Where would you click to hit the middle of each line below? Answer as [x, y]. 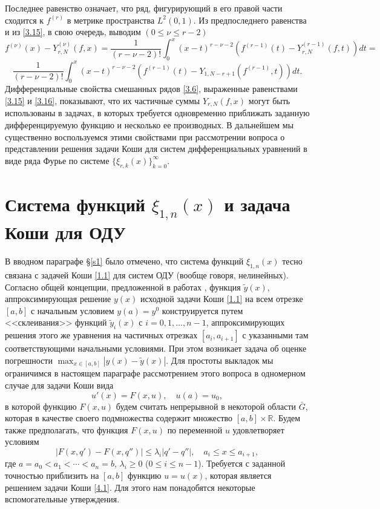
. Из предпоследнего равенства [250, 20]
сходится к [25, 20]
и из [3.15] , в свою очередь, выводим [73, 32]
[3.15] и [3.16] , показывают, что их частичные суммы [103, 100]
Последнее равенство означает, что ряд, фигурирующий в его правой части [144, 8]
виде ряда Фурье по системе [57, 160]
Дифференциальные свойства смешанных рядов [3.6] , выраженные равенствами [151, 89]
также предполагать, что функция [67, 429]
